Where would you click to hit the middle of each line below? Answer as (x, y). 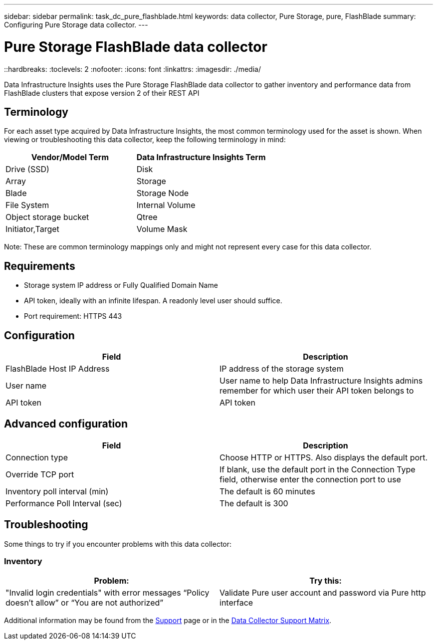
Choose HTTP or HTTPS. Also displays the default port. (324, 457)
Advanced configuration (66, 424)
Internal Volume (166, 205)
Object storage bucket (47, 217)
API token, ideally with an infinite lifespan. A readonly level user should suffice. (153, 301)
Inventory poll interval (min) (57, 491)
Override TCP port (40, 474)
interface (236, 603)
